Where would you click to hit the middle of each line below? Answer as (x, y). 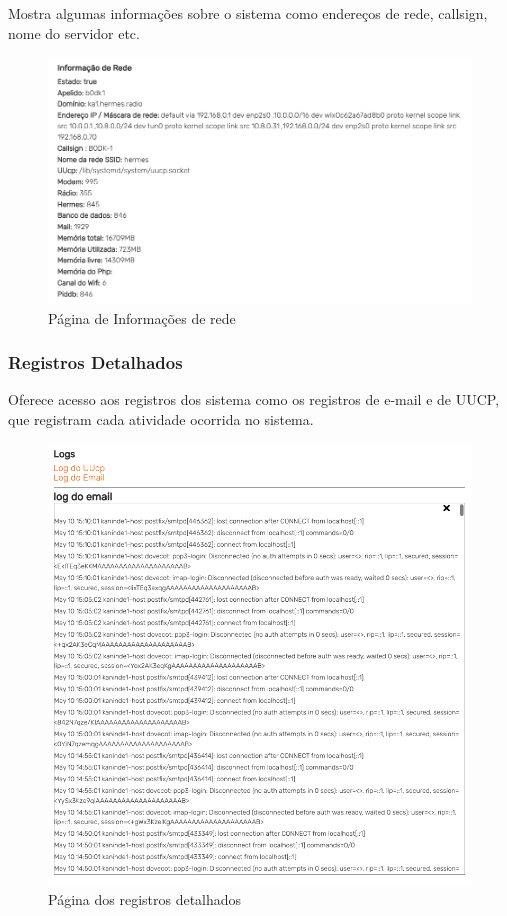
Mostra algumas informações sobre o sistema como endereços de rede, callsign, (248, 13)
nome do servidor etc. (74, 32)
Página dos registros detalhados (145, 899)
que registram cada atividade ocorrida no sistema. (161, 419)
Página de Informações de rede (142, 317)
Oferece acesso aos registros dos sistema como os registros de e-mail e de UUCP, (254, 399)
